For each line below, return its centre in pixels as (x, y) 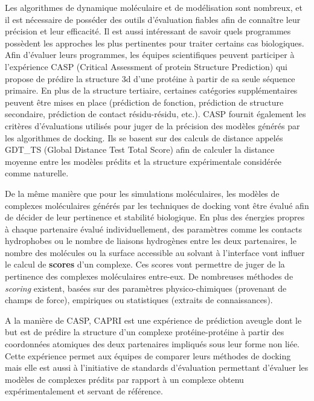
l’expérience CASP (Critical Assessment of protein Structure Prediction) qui (146, 66)
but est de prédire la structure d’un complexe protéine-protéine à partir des (145, 332)
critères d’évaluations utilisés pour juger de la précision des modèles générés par (152, 125)
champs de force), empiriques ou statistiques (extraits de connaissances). (139, 300)
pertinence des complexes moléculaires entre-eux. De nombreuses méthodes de (149, 276)
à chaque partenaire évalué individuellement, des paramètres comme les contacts (153, 229)
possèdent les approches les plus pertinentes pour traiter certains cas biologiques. (155, 43)
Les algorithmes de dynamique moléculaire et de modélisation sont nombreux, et (154, 7)
